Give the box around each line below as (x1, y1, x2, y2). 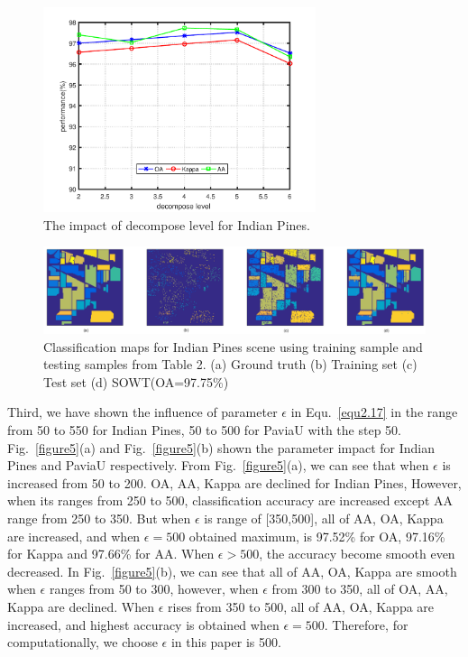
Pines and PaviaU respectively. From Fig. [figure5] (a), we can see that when (7, 456, 429, 475)
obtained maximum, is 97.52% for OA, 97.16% (188, 526, 445, 545)
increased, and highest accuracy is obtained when (7, 615, 280, 634)
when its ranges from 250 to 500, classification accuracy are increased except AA (7, 491, 454, 510)
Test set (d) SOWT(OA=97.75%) (43, 372, 229, 391)
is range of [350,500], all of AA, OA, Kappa (204, 509, 444, 528)
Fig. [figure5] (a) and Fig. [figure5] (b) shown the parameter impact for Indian (7, 438, 436, 457)
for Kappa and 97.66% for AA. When (7, 544, 215, 563)
